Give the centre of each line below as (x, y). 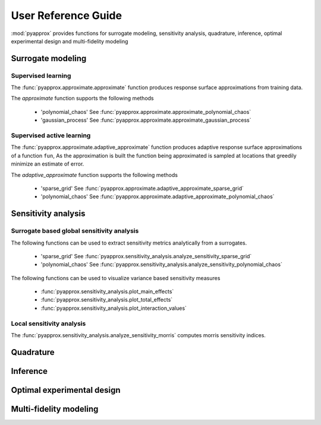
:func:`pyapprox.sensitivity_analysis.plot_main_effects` (107, 291)
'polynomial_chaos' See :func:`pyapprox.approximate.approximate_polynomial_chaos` (146, 112)
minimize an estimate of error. (48, 164)
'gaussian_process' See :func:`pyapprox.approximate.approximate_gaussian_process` (146, 120)
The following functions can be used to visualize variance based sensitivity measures (116, 278)
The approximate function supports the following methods (82, 99)
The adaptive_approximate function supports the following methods (95, 175)
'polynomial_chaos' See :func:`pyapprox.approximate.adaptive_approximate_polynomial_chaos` (158, 196)
